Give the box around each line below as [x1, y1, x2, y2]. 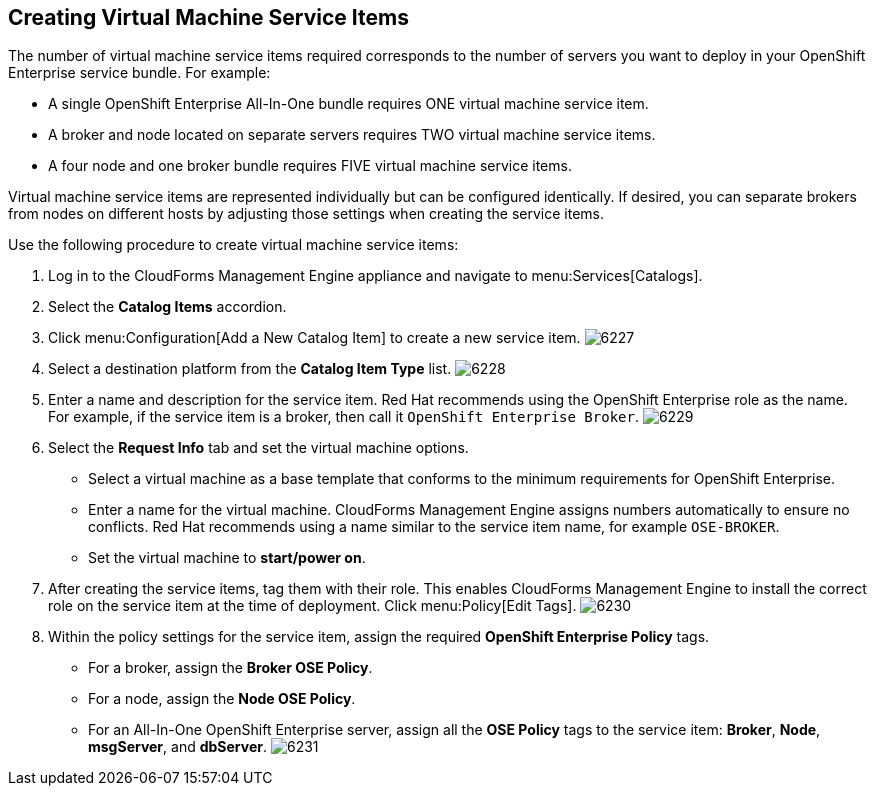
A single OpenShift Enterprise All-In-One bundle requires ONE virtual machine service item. [48, 95, 649, 113]
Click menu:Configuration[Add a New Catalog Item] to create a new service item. [48, 329, 581, 347]
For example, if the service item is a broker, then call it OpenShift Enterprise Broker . [48, 408, 639, 426]
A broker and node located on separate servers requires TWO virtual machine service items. [48, 126, 656, 144]
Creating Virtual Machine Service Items [8, 5, 409, 30]
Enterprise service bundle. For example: [8, 64, 271, 82]
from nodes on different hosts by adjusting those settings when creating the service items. [8, 205, 604, 223]
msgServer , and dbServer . [88, 738, 268, 756]
